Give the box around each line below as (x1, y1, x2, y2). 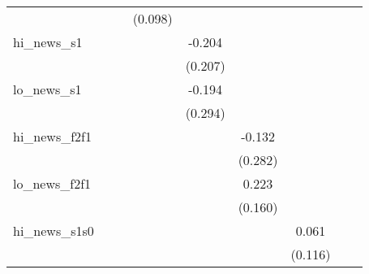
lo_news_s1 (13, 80, 82, 98)
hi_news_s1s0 (13, 221, 94, 240)
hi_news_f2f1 (13, 127, 92, 146)
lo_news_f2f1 (13, 174, 92, 193)
